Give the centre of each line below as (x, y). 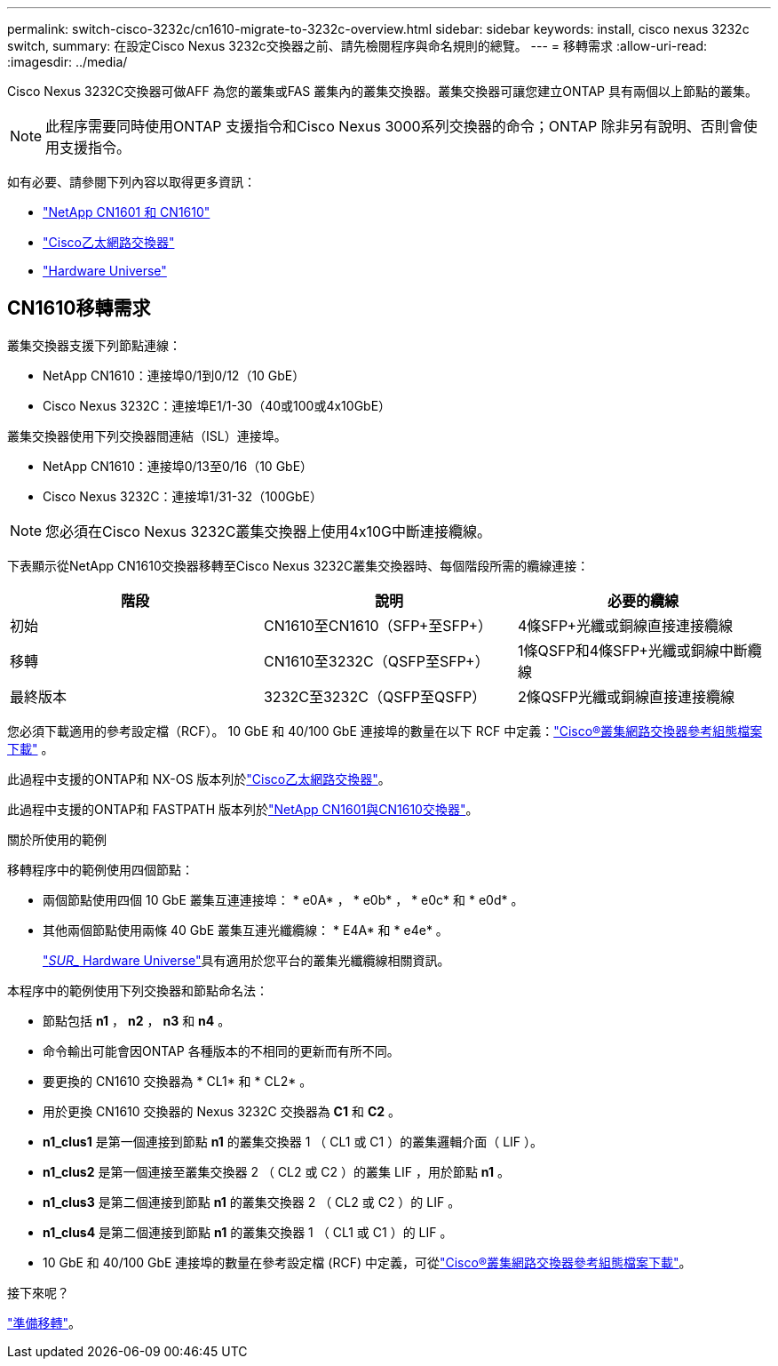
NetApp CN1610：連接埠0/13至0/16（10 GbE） (178, 466)
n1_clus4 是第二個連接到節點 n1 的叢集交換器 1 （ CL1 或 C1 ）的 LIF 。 (248, 1232)
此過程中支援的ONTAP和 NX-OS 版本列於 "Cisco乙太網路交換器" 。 (199, 779)
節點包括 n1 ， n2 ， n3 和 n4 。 (137, 1020)
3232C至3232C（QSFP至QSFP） (375, 696)
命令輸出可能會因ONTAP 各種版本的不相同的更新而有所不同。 (221, 1050)
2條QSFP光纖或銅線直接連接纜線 (626, 696)
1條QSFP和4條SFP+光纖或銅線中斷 (632, 650)
